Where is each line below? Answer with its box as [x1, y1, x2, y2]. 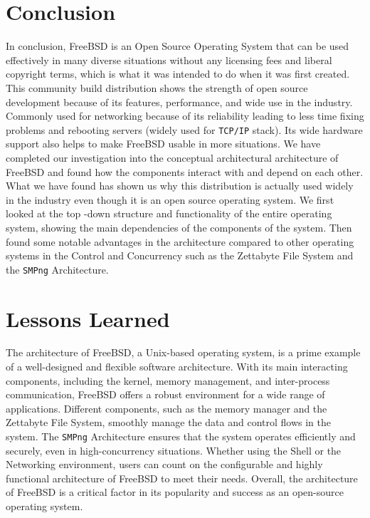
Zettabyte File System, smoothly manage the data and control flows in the [6, 415, 332, 430]
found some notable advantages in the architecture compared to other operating [6, 234, 354, 249]
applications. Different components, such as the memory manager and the [6, 400, 327, 415]
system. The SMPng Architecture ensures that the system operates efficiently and [6, 429, 356, 444]
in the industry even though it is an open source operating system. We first [6, 192, 334, 207]
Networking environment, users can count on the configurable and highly [6, 457, 323, 472]
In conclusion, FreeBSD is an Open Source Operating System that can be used [6, 38, 349, 53]
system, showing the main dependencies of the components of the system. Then [6, 219, 352, 234]
